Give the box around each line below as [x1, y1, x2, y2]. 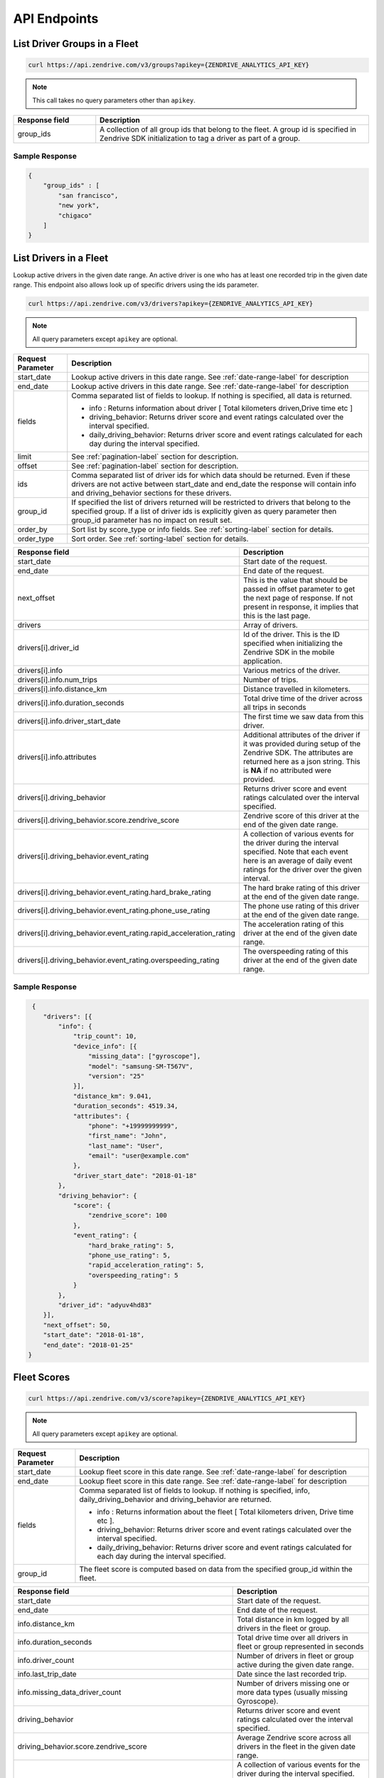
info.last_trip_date [17, 1669, 78, 1679]
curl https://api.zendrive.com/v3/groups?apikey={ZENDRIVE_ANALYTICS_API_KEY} [28, 61, 309, 69]
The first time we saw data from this [242, 712, 364, 722]
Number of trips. [242, 675, 299, 685]
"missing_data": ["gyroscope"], [87, 1053, 201, 1060]
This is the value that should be [242, 575, 348, 585]
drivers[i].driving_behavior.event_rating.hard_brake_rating [17, 888, 211, 898]
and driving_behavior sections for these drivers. [71, 488, 232, 498]
